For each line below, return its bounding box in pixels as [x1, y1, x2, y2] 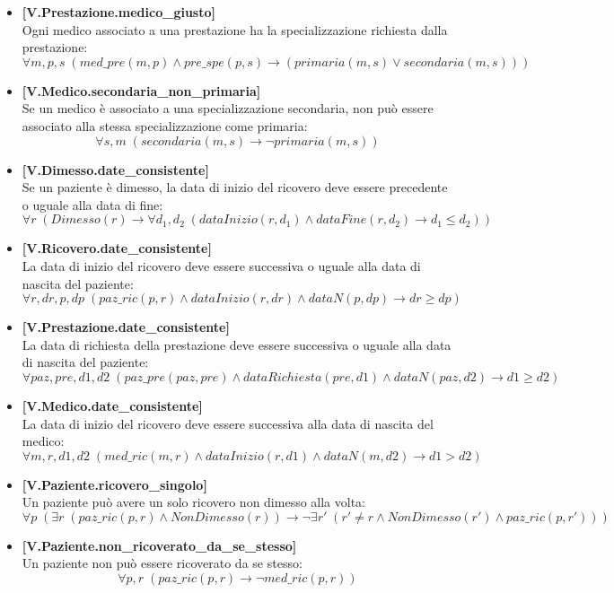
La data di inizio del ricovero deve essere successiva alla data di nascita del [22, 414, 434, 432]
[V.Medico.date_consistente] [22, 396, 203, 414]
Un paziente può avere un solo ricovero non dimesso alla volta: [22, 493, 366, 511]
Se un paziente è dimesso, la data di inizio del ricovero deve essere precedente [22, 178, 448, 196]
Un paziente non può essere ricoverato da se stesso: [22, 554, 303, 572]
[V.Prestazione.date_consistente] [22, 318, 230, 336]
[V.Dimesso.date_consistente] [22, 160, 209, 179]
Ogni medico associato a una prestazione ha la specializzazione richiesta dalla [22, 20, 448, 39]
